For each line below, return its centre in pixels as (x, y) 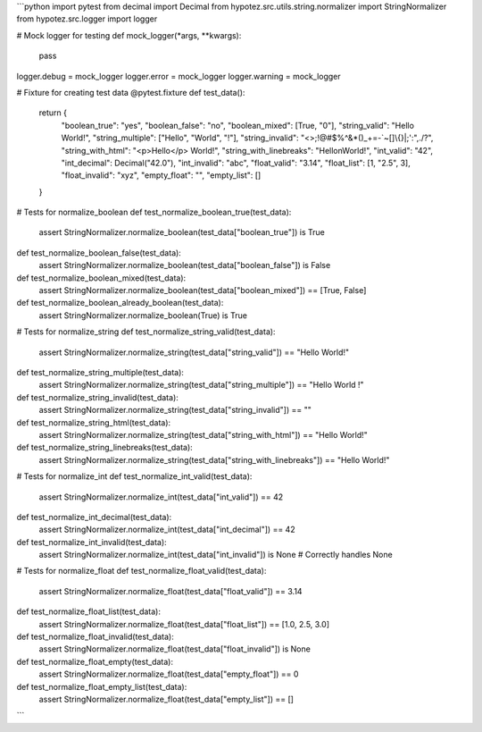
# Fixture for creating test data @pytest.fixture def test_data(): (131, 92)
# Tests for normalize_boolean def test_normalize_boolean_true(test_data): (154, 212)
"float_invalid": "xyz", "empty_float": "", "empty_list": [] (161, 175)
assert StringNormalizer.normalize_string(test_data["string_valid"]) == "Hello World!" (194, 352)
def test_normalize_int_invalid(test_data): (91, 542)
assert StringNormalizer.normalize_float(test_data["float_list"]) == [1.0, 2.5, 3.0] (184, 624)
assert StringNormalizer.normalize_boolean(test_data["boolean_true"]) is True (182, 232)
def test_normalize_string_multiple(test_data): (100, 372)
